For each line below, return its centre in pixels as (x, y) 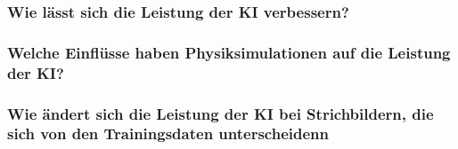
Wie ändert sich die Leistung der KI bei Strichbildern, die (221, 113)
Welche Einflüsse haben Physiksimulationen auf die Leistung (229, 52)
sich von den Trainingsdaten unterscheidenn (168, 133)
